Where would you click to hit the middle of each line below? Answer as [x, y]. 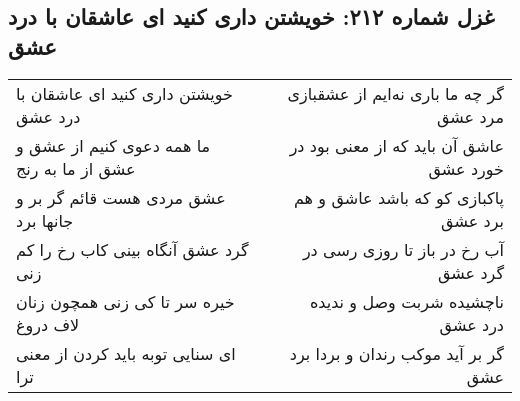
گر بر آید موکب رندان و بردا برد [396, 353]
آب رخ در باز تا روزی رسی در [403, 249]
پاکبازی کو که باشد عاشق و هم [398, 197]
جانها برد [45, 220]
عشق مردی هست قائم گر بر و [121, 197]
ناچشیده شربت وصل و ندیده [406, 301]
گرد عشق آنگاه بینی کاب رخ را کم [132, 249]
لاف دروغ [48, 324]
